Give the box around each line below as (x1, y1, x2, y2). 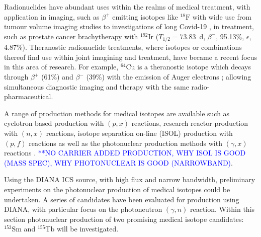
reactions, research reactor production (131, 118, 248, 128)
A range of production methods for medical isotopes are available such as (4, 108, 230, 118)
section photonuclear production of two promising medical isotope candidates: (4, 213, 244, 224)
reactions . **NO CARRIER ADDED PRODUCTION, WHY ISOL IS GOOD (4, 147, 246, 158)
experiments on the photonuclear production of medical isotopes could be (4, 184, 230, 194)
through (4, 71, 29, 82)
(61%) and (41, 71, 73, 82)
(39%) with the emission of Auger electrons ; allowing (86, 71, 251, 82)
